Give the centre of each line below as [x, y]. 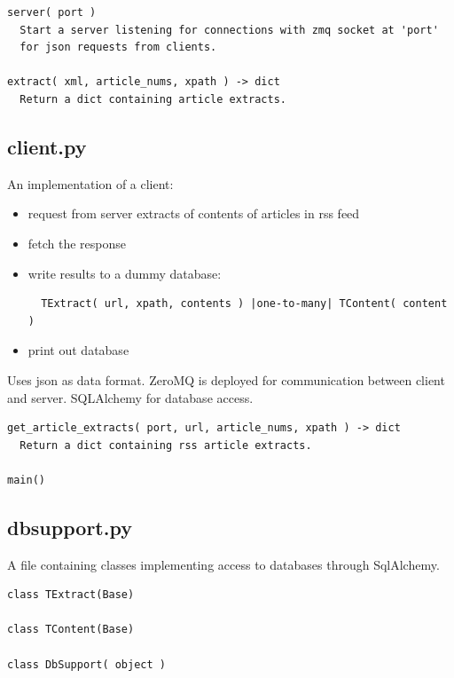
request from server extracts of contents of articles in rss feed [194, 213]
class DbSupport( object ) [86, 664]
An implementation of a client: [90, 183]
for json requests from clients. [118, 47]
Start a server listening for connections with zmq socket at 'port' [229, 30]
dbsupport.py [70, 527]
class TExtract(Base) [71, 595]
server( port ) [52, 12]
